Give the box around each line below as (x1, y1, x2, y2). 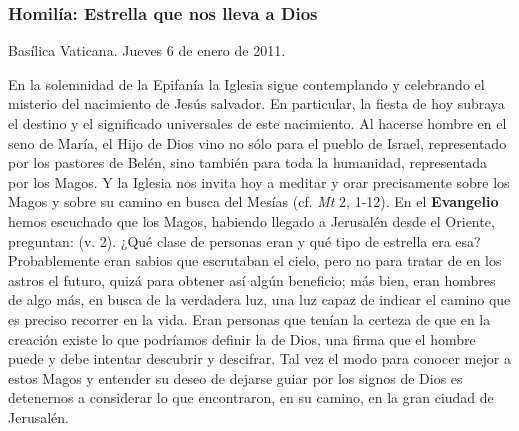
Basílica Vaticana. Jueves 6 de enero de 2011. (8, 40, 286, 61)
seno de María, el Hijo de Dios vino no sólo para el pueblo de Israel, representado (8, 132, 507, 153)
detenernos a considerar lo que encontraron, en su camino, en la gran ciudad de (8, 387, 494, 408)
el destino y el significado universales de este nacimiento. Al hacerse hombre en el (8, 113, 507, 133)
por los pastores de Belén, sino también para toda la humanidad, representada (8, 152, 488, 173)
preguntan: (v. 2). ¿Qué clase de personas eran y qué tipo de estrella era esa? (8, 230, 481, 251)
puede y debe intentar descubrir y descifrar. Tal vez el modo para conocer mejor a (8, 348, 511, 369)
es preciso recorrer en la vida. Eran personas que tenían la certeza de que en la (8, 308, 491, 329)
